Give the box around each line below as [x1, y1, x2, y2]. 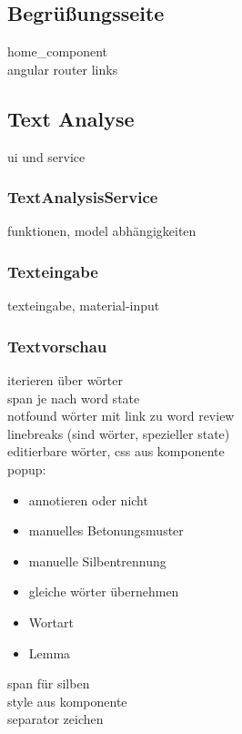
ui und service [7, 147, 86, 166]
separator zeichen [7, 709, 104, 729]
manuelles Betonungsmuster [28, 521, 184, 540]
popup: [7, 460, 46, 478]
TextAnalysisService [7, 186, 158, 209]
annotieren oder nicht [28, 490, 148, 509]
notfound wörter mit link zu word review [7, 406, 235, 425]
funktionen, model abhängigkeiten [7, 221, 197, 240]
